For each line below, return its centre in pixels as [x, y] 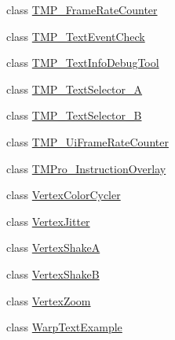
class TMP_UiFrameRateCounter [87, 141]
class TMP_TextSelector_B [74, 115]
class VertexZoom [49, 300]
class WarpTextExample [64, 327]
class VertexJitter [48, 221]
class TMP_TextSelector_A [75, 89]
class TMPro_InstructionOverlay [86, 168]
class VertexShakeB [53, 273]
